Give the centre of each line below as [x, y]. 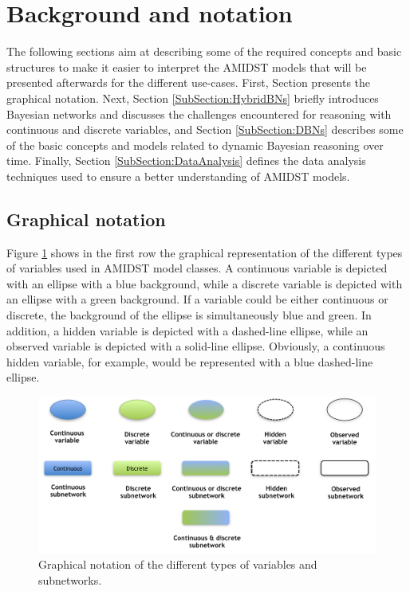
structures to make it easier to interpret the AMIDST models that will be [187, 67]
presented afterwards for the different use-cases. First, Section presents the [189, 82]
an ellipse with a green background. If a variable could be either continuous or [197, 299]
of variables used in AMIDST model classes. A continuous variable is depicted [197, 268]
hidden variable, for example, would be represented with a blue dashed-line [190, 361]
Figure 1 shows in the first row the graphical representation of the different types [205, 252]
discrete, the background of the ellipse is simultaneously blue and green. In [189, 315]
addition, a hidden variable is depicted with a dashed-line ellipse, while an [187, 330]
